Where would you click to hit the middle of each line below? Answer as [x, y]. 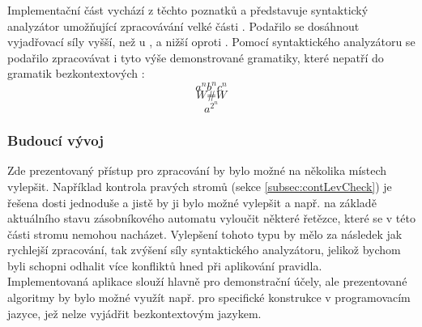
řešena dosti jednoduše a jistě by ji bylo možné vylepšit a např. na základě [192, 202]
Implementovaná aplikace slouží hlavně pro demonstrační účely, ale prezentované [207, 281]
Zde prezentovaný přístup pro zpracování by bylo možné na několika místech [197, 170]
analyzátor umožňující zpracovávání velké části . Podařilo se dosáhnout [183, 25]
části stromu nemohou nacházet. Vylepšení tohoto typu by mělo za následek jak [205, 234]
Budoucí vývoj [55, 140]
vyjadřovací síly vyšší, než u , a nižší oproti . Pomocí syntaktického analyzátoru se [211, 42]
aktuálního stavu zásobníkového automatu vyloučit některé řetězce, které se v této [211, 218]
